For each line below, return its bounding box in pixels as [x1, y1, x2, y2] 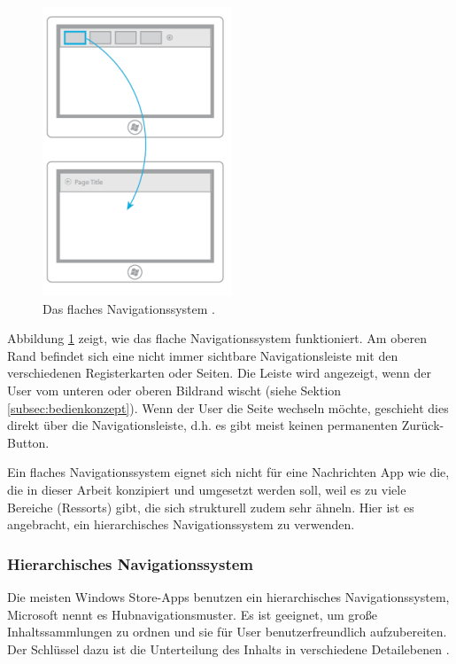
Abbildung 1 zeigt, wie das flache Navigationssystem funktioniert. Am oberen [7, 329, 428, 348]
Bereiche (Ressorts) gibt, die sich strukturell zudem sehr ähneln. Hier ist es [7, 497, 414, 516]
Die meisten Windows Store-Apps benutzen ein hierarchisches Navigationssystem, [7, 587, 450, 605]
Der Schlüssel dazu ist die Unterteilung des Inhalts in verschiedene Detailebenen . [7, 639, 450, 658]
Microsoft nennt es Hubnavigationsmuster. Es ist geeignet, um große [7, 605, 378, 623]
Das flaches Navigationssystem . [43, 299, 216, 317]
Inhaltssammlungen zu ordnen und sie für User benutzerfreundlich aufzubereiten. [7, 622, 447, 641]
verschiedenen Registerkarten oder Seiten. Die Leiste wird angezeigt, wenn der [7, 363, 431, 382]
